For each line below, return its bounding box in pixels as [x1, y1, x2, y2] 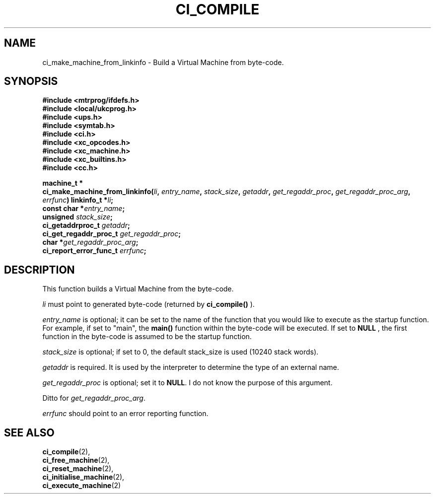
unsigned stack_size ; [42, 213, 113, 221]
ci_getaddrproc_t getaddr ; [42, 221, 130, 230]
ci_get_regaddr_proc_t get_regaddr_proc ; [42, 229, 181, 238]
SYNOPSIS [4, 75, 58, 88]
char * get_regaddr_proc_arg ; [42, 238, 139, 247]
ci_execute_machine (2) [42, 481, 121, 490]
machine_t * [42, 179, 83, 188]
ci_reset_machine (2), [42, 464, 114, 473]
